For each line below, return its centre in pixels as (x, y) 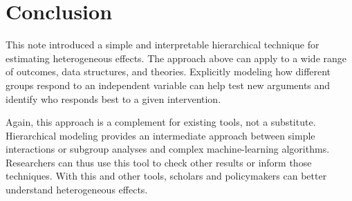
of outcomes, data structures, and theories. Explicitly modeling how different (168, 71)
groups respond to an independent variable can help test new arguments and (168, 85)
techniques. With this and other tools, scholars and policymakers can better (166, 176)
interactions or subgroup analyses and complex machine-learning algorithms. (168, 149)
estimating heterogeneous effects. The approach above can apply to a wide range (176, 58)
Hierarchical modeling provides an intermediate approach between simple (160, 135)
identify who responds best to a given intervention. (113, 98)
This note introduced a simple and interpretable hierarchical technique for (163, 45)
